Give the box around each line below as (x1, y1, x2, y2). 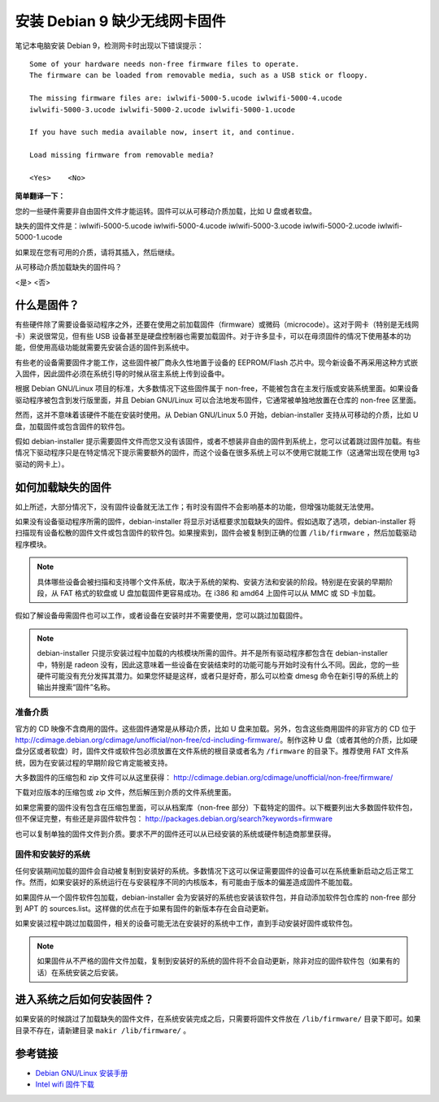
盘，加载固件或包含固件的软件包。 (15, 421, 129, 431)
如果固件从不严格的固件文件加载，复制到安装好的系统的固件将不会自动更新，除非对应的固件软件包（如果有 (37, 956, 393, 966)
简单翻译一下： (15, 191, 65, 201)
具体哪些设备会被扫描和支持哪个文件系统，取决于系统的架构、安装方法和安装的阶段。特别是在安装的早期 (37, 577, 386, 587)
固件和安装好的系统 (15, 849, 91, 861)
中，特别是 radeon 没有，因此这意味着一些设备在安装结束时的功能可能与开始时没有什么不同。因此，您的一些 (37, 659, 400, 670)
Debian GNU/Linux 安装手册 (35, 1068, 128, 1078)
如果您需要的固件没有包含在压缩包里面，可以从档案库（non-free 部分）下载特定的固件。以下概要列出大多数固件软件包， (15, 802, 417, 812)
